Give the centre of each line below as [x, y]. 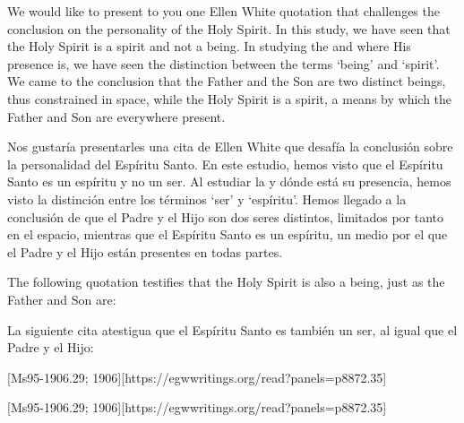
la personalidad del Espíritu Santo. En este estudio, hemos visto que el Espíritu [225, 164]
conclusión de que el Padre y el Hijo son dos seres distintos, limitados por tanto [226, 216]
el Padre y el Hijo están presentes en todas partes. [145, 251]
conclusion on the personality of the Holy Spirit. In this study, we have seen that [229, 28]
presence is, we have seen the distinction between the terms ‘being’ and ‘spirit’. [223, 63]
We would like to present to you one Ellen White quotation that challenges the [223, 11]
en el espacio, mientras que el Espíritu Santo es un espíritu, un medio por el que [228, 234]
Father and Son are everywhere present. [116, 116]
